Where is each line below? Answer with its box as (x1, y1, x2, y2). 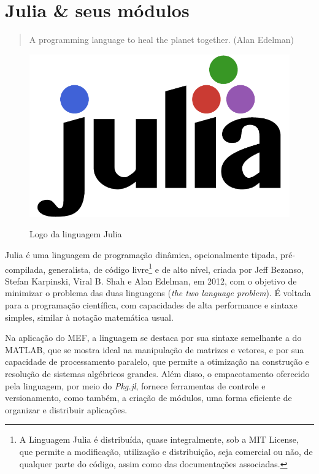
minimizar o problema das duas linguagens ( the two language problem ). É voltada (5, 286, 311, 299)
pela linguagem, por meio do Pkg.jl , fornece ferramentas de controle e (5, 379, 266, 392)
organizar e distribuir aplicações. (5, 403, 128, 416)
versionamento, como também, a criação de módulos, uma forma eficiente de (5, 391, 292, 404)
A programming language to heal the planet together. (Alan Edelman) (29, 33, 294, 46)
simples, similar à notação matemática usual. (5, 310, 174, 323)
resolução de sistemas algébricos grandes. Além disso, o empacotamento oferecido (5, 367, 310, 380)
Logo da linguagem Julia (29, 227, 122, 240)
